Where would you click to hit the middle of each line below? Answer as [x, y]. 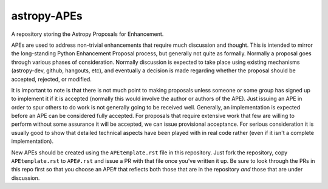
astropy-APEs [47, 16]
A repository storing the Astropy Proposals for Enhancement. [87, 34]
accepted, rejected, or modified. [52, 79]
